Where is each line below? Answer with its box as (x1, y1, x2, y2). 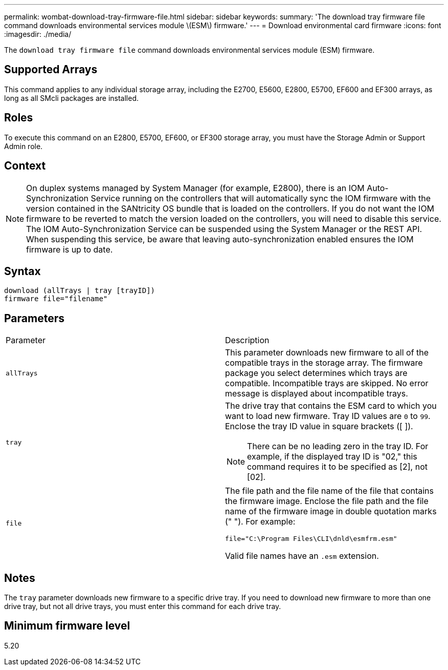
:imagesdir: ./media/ (4, 30, 72, 38)
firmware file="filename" (4, 295, 108, 303)
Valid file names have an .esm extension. (225, 551, 379, 561)
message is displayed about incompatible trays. (225, 388, 408, 399)
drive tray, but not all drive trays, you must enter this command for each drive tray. (4, 602, 281, 611)
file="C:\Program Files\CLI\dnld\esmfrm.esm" (225, 535, 397, 543)
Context (4, 159, 46, 173)
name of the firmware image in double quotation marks (225, 506, 437, 517)
